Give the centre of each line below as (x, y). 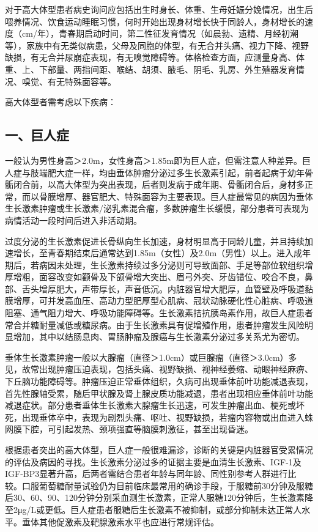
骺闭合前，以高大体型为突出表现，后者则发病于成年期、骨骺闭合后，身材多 (155, 184)
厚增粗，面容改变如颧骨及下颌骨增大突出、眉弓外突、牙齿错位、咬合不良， (155, 277)
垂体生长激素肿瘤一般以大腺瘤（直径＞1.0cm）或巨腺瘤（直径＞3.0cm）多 (151, 357)
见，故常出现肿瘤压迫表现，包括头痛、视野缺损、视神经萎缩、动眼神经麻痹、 (159, 369)
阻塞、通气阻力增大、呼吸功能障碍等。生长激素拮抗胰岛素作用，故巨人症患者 (159, 313)
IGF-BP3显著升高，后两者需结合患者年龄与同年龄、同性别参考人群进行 (146, 474)
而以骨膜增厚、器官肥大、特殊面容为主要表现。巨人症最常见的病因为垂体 (167, 196)
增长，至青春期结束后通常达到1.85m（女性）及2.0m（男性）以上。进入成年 (162, 253)
